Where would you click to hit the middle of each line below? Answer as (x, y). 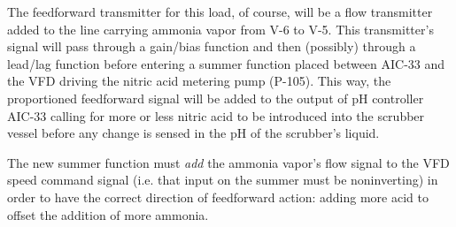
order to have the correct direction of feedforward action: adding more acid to (218, 197)
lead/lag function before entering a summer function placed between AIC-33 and (226, 63)
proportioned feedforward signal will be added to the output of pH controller (216, 98)
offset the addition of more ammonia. (108, 214)
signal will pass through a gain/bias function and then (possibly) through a (212, 46)
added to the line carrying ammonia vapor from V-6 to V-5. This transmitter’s (220, 29)
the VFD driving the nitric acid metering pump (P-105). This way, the (199, 81)
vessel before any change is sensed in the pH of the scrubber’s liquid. (193, 133)
